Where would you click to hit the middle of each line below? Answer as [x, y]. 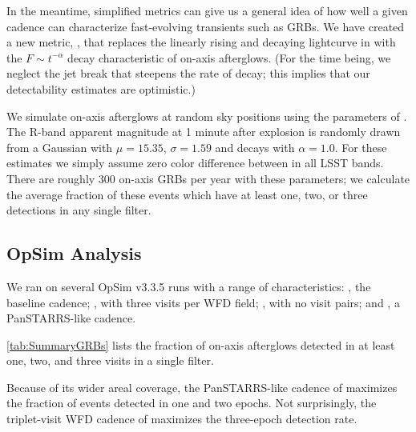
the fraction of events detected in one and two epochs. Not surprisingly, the [192, 403]
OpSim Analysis [74, 253]
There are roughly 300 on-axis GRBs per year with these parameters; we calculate [208, 178]
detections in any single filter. [79, 210]
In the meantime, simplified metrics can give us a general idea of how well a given [207, 10]
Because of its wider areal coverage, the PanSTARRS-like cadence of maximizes [202, 387]
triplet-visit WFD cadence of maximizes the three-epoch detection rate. [182, 419]
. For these [361, 147]
